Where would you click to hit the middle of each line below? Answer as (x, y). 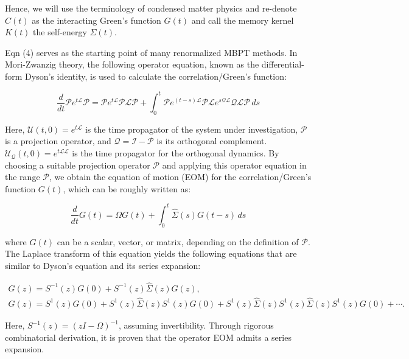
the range (23, 177)
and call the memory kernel (243, 20)
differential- (283, 64)
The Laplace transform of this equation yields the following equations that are (151, 253)
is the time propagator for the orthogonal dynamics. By (176, 153)
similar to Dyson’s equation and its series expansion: (103, 265)
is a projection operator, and (58, 141)
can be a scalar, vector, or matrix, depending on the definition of (178, 241)
